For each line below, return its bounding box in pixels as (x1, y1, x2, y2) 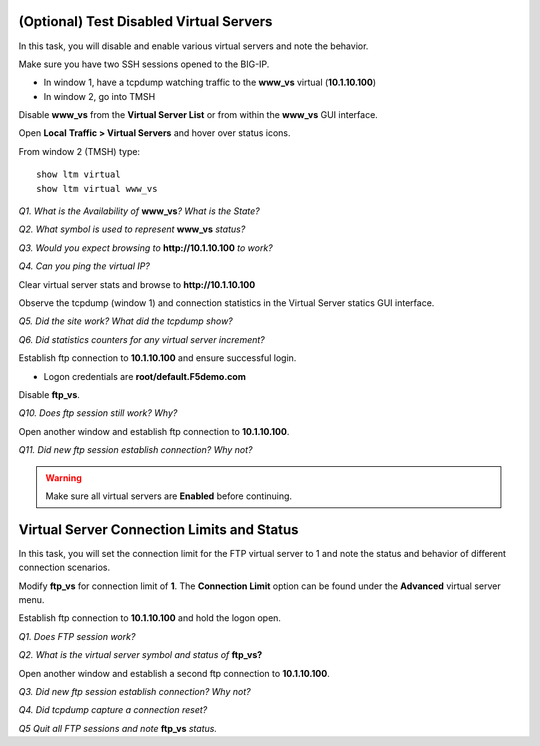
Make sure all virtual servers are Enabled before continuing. (45, 490, 293, 502)
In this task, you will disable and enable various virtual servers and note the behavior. (18, 40, 369, 52)
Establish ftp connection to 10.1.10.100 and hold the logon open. (18, 612, 282, 624)
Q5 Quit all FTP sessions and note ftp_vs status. (18, 722, 217, 734)
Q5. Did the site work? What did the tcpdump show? (18, 315, 234, 327)
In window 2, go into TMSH (43, 90, 156, 102)
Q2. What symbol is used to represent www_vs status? (18, 223, 246, 235)
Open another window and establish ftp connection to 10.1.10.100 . (18, 425, 290, 437)
